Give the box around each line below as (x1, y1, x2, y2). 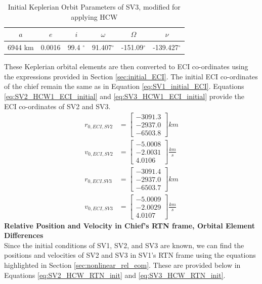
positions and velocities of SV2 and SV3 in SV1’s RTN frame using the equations (4, 250, 256, 260)
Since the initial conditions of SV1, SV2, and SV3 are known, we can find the (4, 240, 244, 250)
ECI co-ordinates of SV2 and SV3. (4, 101, 111, 111)
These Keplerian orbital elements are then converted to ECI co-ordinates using (4, 61, 248, 72)
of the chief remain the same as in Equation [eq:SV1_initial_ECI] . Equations (4, 81, 244, 91)
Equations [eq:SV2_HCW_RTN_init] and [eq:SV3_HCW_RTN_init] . (4, 269, 226, 280)
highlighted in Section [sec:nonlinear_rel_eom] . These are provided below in (4, 259, 241, 270)
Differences (4, 230, 43, 241)
